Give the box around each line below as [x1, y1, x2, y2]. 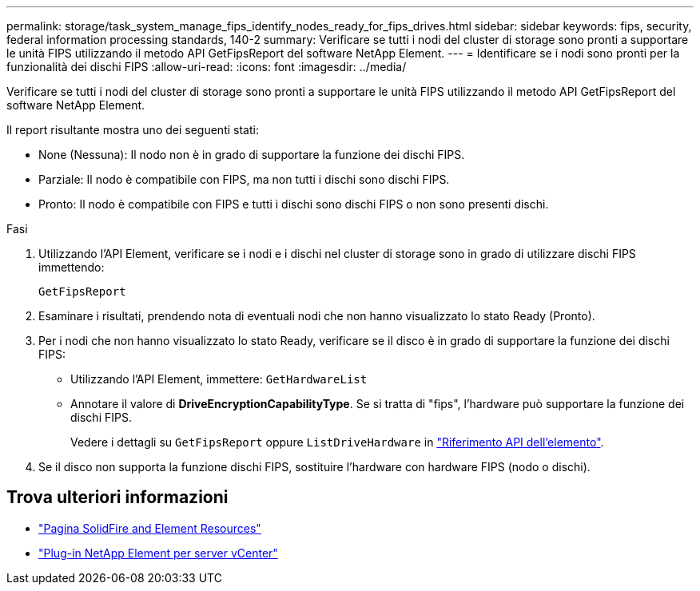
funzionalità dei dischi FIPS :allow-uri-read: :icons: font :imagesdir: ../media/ [6, 60, 407, 73]
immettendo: [38, 260, 105, 274]
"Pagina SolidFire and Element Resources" [38, 521, 261, 535]
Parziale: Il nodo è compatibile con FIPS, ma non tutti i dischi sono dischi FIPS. [38, 173, 450, 186]
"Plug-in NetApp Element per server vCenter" [38, 545, 278, 560]
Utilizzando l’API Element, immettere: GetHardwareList [70, 372, 368, 386]
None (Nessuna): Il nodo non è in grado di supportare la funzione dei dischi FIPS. [38, 148, 465, 161]
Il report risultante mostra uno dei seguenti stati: [6, 123, 259, 137]
